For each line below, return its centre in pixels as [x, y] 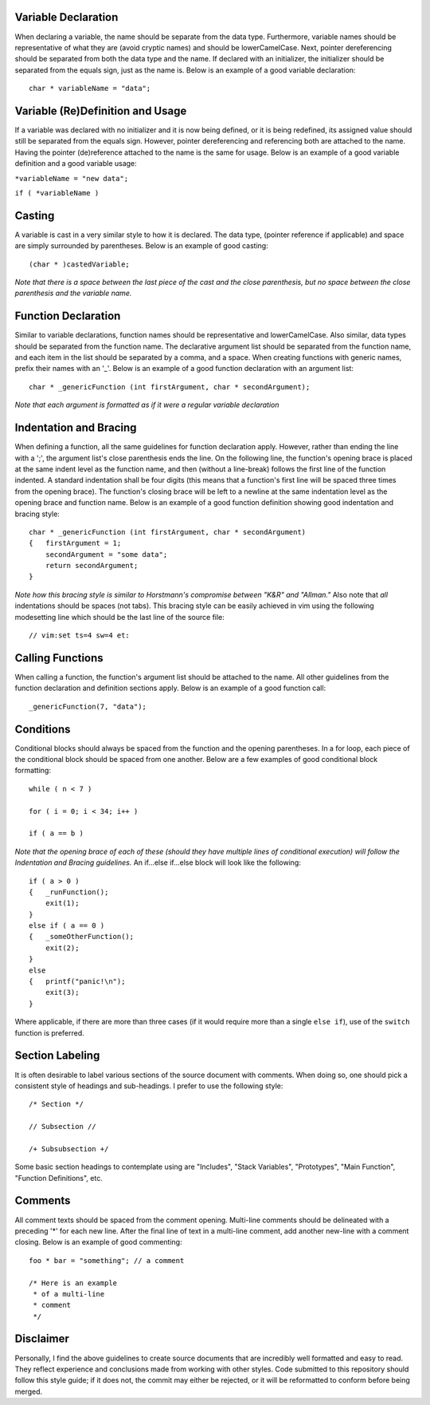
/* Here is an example [73, 1283]
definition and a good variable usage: [76, 164]
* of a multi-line [69, 1294]
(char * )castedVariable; [80, 264]
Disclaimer [42, 1339]
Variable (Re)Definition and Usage [101, 111]
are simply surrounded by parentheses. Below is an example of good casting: [141, 246]
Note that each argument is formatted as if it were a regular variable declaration [147, 405]
